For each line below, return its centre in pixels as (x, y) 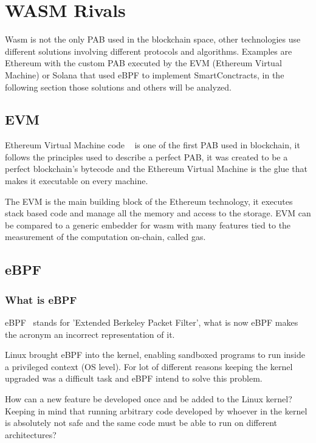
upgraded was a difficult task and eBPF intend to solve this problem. (134, 378)
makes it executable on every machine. (77, 181)
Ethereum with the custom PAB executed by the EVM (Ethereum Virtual (143, 63)
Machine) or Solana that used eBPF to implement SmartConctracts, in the (145, 74)
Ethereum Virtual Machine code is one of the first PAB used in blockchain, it (153, 145)
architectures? (31, 434)
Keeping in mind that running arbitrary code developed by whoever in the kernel (156, 410)
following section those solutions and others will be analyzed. (118, 87)
